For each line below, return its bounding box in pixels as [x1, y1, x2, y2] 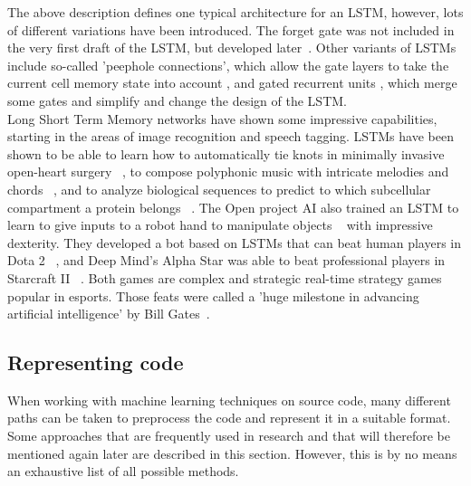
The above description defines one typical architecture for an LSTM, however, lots [7, 3, 464, 21]
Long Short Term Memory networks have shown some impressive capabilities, [7, 109, 437, 128]
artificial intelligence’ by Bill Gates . [7, 304, 210, 323]
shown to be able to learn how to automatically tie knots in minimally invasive [7, 144, 445, 163]
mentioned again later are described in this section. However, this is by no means [7, 443, 457, 462]
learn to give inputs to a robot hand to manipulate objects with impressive [7, 215, 433, 234]
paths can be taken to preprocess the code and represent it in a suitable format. [7, 408, 451, 427]
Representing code [7, 348, 184, 376]
